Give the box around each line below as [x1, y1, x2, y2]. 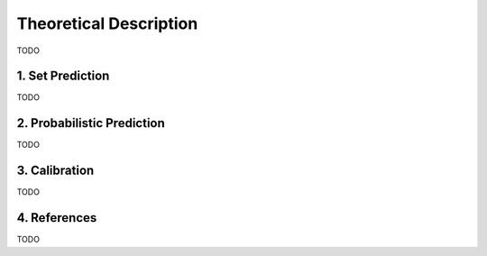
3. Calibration [16, 163, 95, 178]
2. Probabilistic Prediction [16, 115, 166, 131]
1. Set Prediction [16, 69, 110, 84]
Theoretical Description [16, 14, 198, 33]
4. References [16, 210, 97, 225]
